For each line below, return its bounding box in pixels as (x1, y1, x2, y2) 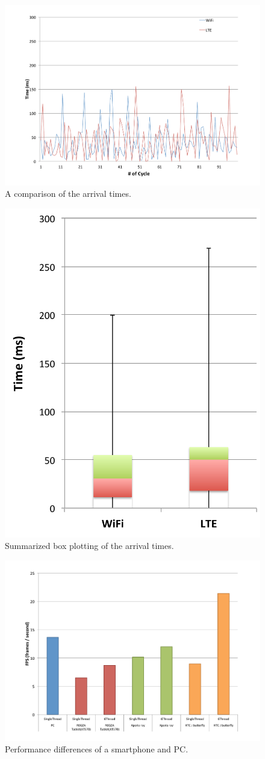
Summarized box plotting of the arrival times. (5, 539, 174, 552)
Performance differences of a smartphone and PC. (5, 743, 189, 755)
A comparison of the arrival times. (5, 187, 131, 200)
